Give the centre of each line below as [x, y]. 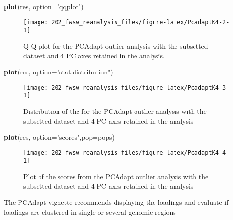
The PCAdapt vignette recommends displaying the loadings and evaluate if [116, 202]
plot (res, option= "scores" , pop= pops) [59, 137]
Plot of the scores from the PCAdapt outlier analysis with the [116, 176]
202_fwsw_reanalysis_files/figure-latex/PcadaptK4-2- [140, 22]
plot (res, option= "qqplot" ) [44, 6]
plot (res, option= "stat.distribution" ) [58, 72]
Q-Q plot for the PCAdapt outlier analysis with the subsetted [116, 46]
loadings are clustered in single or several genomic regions [90, 211]
